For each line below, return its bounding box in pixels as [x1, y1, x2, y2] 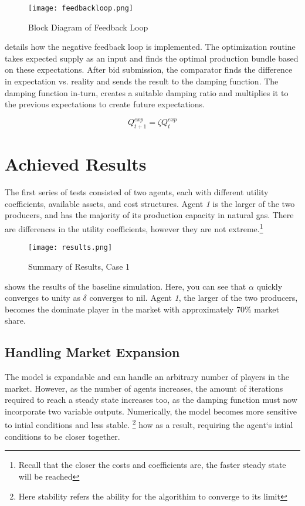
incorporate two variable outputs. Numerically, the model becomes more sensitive [5, 405, 297, 417]
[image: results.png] [28, 243, 113, 252]
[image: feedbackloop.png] [28, 4, 133, 12]
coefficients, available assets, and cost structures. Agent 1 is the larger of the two [5, 197, 295, 209]
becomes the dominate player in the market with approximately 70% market [5, 303, 280, 315]
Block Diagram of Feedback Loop [28, 21, 148, 33]
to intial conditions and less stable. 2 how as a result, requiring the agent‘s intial [5, 417, 293, 431]
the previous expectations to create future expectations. [5, 98, 205, 110]
